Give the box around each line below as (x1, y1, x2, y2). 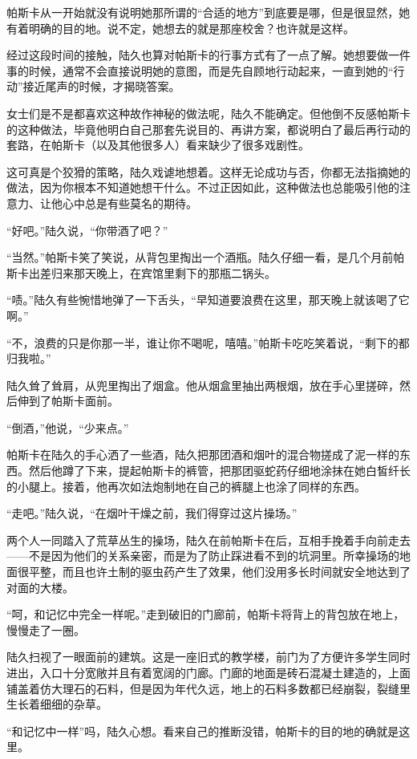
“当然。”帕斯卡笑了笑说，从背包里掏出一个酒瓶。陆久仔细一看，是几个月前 (6, 249, 394, 266)
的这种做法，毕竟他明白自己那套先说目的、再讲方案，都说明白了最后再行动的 (6, 120, 411, 137)
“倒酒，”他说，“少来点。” (6, 419, 129, 436)
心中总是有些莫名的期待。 (62, 194, 197, 211)
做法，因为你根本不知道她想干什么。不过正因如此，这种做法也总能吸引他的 (6, 179, 399, 196)
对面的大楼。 (6, 578, 74, 595)
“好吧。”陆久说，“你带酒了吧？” (6, 221, 168, 238)
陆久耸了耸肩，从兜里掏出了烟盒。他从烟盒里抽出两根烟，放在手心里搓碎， (6, 376, 399, 393)
